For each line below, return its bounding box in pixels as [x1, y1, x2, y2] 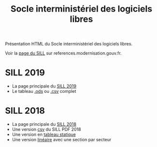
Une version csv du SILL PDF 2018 [12, 127, 81, 132]
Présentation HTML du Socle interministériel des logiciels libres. [5, 41, 133, 47]
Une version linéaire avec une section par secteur [12, 137, 111, 143]
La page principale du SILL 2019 [12, 83, 77, 89]
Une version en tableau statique [12, 132, 76, 137]
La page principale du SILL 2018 [12, 121, 77, 127]
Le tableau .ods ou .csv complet [12, 88, 77, 94]
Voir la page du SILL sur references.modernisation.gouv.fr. [5, 50, 122, 56]
